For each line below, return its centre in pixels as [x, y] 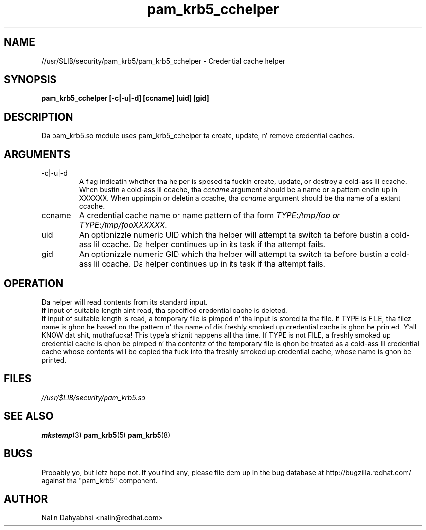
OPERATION [34, 283]
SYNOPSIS [30, 80]
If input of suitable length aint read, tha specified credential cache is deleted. [164, 310]
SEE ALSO [29, 416]
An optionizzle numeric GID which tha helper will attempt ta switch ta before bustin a [234, 254]
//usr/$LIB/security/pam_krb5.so [94, 397]
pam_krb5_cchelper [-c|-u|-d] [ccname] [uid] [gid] [125, 98]
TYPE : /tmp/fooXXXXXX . [123, 225]
